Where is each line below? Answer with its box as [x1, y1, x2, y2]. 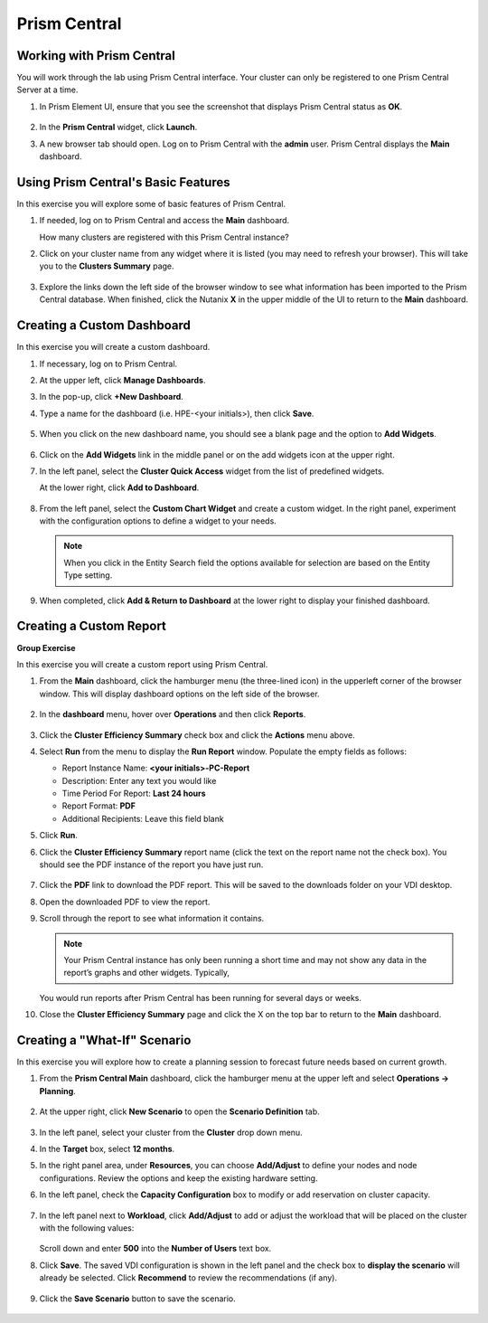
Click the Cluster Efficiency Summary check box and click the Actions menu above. [39, 729, 356, 741]
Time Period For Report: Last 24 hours [61, 788, 207, 799]
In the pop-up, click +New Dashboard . [39, 392, 184, 402]
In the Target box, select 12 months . [39, 1144, 175, 1154]
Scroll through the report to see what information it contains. [39, 913, 265, 924]
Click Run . [39, 830, 79, 841]
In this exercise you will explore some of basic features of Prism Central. [16, 198, 286, 209]
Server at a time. [16, 84, 79, 95]
